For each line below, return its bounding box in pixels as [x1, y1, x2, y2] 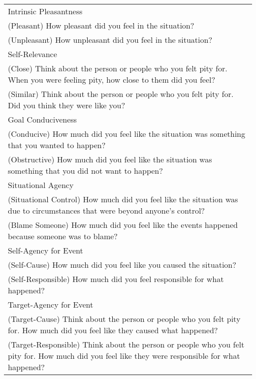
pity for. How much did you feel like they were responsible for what [8, 350, 240, 361]
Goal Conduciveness [8, 114, 77, 125]
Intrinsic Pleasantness [8, 5, 83, 17]
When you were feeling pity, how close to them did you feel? [8, 74, 215, 85]
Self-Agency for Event [8, 245, 83, 256]
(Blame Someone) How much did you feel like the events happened [8, 219, 238, 230]
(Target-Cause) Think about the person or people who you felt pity [8, 313, 241, 324]
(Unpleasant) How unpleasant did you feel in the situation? [8, 34, 212, 45]
